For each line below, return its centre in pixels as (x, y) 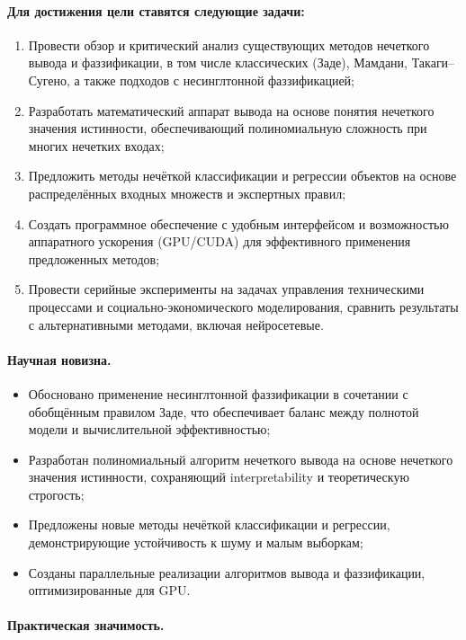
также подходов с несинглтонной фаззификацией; (219, 80)
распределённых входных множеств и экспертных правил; (187, 193)
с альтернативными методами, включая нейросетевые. (176, 324)
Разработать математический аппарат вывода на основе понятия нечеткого (231, 110)
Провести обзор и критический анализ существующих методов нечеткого (229, 44)
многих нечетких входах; (96, 145)
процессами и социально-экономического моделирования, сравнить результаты (243, 306)
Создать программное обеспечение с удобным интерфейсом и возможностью (238, 223)
